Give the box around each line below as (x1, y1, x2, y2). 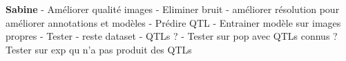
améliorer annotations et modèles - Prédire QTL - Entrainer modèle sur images (6, 15, 341, 29)
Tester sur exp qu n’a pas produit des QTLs (6, 42, 192, 56)
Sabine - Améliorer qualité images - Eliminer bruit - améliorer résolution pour (6, 2, 340, 16)
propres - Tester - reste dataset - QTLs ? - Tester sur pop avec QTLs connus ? (6, 29, 338, 43)
